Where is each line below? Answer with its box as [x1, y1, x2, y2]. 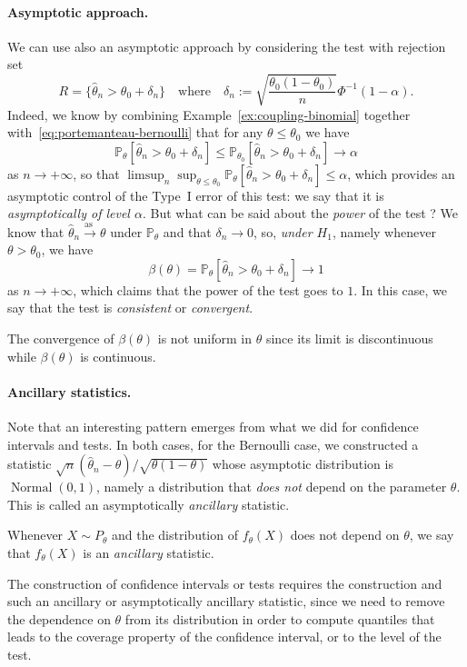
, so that [73, 164, 120, 183]
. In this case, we [353, 280, 448, 299]
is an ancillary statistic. [83, 543, 214, 562]
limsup [127, 168, 164, 182]
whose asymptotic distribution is [212, 454, 393, 473]
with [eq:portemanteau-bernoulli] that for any [7, 123, 263, 142]
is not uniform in [157, 329, 252, 348]
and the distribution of [111, 525, 238, 544]
